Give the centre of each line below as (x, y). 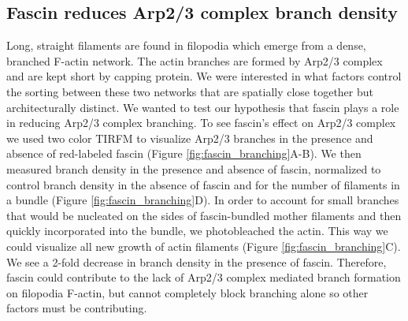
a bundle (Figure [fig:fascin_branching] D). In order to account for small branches (203, 200)
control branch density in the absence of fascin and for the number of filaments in (203, 184)
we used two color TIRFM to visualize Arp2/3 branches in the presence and (190, 138)
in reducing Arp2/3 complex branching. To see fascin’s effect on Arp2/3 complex (201, 123)
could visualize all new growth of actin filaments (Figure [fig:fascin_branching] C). (204, 246)
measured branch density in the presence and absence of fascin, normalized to (194, 168)
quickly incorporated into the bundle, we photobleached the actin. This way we (197, 231)
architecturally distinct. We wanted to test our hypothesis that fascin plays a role (203, 107)
